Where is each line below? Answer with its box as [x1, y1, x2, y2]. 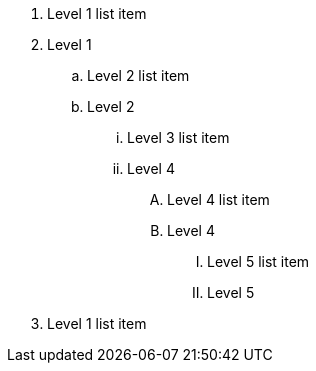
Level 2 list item [87, 67, 190, 84]
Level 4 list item [167, 191, 270, 208]
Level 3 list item [127, 129, 230, 146]
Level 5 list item [207, 253, 310, 270]
